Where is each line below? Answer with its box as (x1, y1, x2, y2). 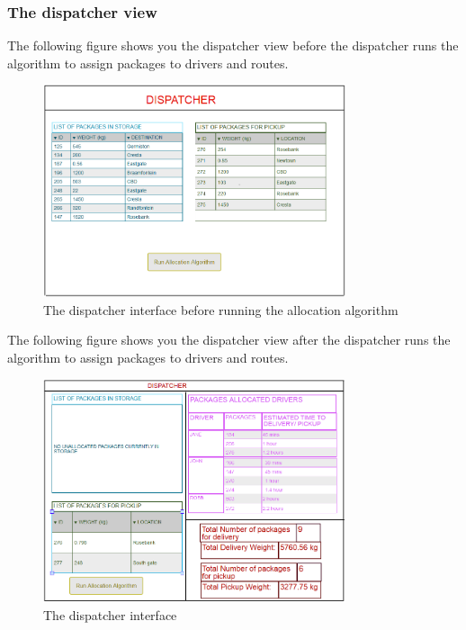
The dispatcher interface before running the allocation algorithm (43, 300, 399, 319)
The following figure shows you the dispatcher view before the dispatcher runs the (7, 36, 459, 55)
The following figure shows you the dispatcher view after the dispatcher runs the (7, 330, 451, 349)
